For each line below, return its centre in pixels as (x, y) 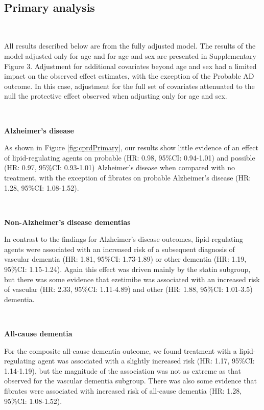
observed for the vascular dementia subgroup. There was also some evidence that (130, 381)
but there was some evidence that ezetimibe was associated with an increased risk (132, 279)
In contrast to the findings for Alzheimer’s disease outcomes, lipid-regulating (124, 239)
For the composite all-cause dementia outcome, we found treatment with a (121, 350)
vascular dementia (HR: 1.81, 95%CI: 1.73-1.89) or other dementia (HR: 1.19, (125, 259)
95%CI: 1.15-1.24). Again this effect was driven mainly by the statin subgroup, (127, 269)
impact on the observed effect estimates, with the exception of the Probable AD (129, 76)
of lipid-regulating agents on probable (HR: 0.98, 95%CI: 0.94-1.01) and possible (130, 157)
